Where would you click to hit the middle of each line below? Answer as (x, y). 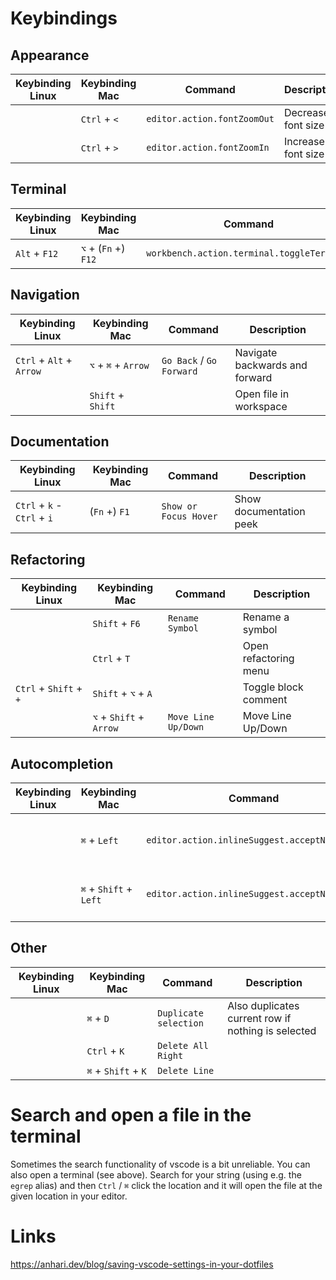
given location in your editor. (69, 1196)
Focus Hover (189, 516)
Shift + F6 (116, 624)
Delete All (183, 1045)
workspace (261, 406)
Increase (304, 141)
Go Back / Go (189, 360)
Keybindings (64, 18)
